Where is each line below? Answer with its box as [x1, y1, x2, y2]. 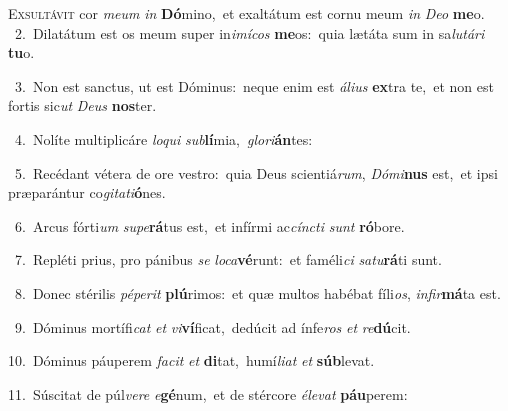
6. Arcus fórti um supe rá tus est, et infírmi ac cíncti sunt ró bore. [14, 215, 405, 236]
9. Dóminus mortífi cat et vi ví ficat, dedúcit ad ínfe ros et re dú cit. [14, 316, 411, 337]
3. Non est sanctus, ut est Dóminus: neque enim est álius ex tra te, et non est [14, 75, 494, 96]
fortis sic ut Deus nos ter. [8, 95, 157, 116]
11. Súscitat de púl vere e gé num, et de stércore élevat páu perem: [8, 383, 408, 404]
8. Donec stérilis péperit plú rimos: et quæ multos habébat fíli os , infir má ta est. [14, 282, 501, 303]
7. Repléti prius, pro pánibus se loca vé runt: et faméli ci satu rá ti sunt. [14, 249, 442, 270]
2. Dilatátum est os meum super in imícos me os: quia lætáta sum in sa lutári [14, 22, 485, 43]
